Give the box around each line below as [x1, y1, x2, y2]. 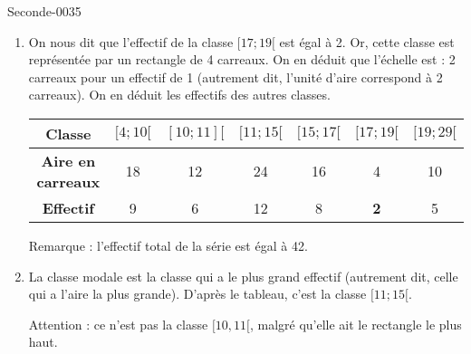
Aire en [41, 149, 96, 171]
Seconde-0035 [7, 2, 82, 20]
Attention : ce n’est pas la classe [28, 314, 208, 333]
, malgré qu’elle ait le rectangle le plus [249, 314, 462, 333]
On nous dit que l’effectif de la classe [28, 32, 234, 51]
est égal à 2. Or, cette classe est [279, 32, 455, 51]
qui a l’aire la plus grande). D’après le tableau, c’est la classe [28, 284, 367, 303]
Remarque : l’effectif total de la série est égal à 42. [28, 235, 308, 254]
